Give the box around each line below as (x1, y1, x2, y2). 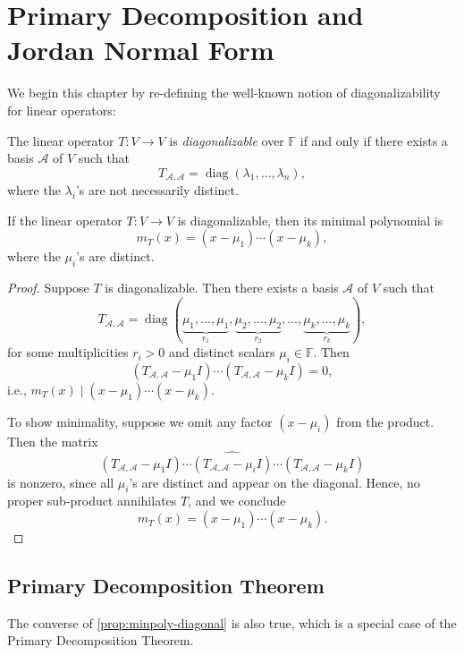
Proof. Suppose (7, 278, 89, 297)
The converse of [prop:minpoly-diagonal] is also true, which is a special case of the (7, 613, 457, 632)
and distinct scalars (169, 343, 275, 362)
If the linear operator (7, 210, 122, 229)
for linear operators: (7, 100, 116, 119)
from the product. (336, 412, 434, 430)
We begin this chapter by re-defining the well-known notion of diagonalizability (7, 83, 441, 102)
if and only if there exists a (299, 131, 448, 149)
